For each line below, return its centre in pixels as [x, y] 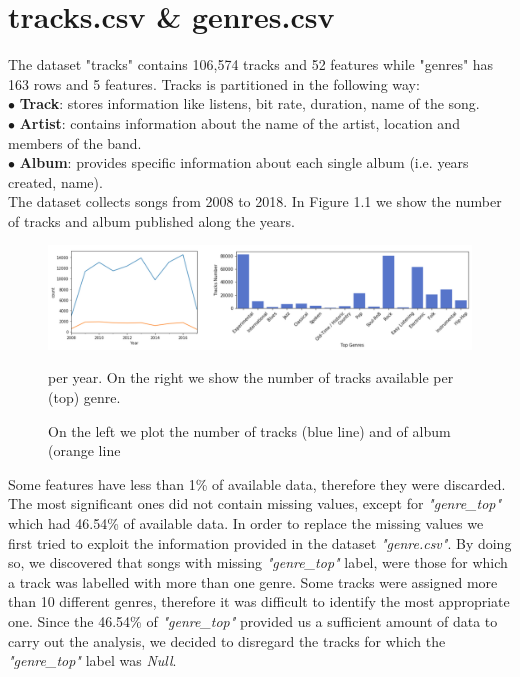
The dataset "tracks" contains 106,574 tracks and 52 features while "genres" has [251, 64]
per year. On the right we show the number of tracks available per [251, 377]
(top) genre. [84, 397]
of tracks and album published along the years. [151, 220]
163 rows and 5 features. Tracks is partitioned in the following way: [214, 83]
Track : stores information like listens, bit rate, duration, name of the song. [249, 103]
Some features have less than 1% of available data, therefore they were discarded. [257, 483]
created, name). [55, 181]
